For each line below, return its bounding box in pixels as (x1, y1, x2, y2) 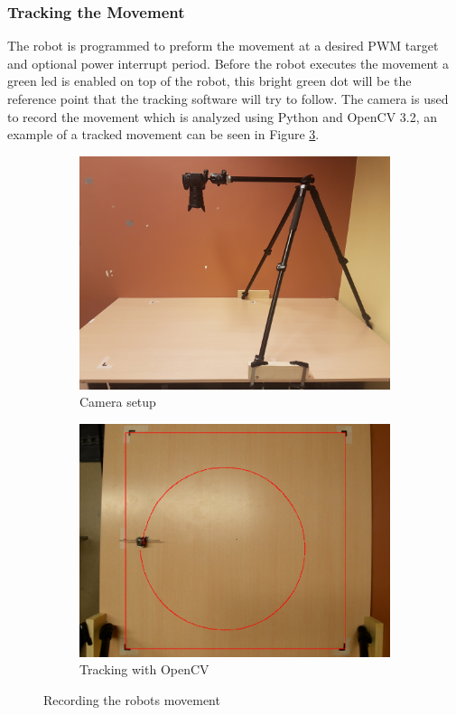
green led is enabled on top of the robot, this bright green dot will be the (7, 71, 412, 90)
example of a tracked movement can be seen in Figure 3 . (7, 125, 320, 144)
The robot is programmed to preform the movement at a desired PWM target (7, 36, 439, 55)
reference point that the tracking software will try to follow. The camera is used (7, 89, 449, 108)
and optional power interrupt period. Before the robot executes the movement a (7, 53, 449, 72)
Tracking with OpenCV (79, 660, 209, 679)
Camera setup (79, 392, 156, 411)
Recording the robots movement (43, 690, 220, 709)
